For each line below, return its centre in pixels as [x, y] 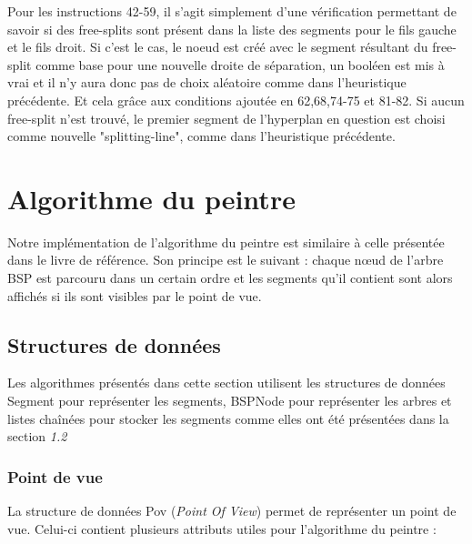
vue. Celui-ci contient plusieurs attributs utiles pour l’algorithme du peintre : [222, 528]
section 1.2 [37, 436]
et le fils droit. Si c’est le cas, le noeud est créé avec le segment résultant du [218, 47]
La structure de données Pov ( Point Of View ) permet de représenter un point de [232, 511]
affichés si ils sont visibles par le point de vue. [135, 295]
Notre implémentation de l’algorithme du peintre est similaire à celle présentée [226, 242]
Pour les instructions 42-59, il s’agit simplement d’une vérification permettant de [232, 11]
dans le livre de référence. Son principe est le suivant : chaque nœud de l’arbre [226, 260]
